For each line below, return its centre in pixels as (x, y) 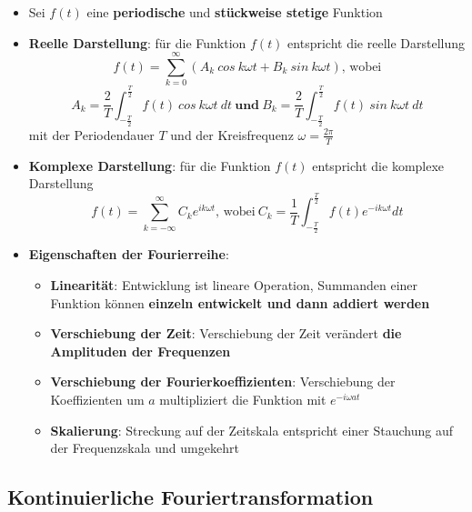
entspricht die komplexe (378, 165)
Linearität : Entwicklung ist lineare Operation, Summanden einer (234, 284)
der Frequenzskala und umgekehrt (145, 448)
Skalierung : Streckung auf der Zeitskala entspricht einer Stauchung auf (251, 430)
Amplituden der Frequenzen (141, 351)
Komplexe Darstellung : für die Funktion (150, 165)
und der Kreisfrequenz (232, 134)
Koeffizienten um (97, 399)
